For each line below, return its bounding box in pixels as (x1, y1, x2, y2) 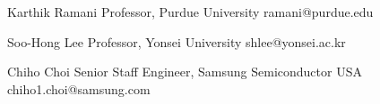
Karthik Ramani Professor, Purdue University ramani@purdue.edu (7, 3, 374, 20)
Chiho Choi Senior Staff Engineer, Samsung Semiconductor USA (7, 62, 362, 81)
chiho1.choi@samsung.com (7, 79, 151, 98)
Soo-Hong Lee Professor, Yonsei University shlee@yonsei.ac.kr (7, 32, 346, 51)
